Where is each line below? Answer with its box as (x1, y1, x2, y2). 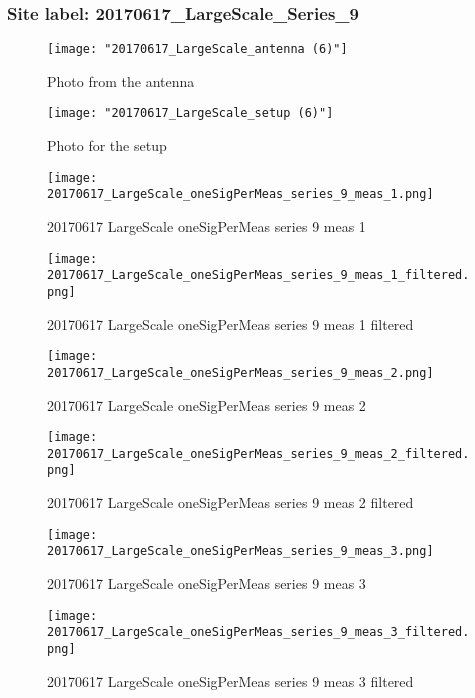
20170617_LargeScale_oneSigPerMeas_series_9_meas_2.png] (47, 365, 434, 380)
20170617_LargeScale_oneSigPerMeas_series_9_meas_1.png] (47, 187, 434, 202)
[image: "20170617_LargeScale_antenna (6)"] (47, 42, 348, 57)
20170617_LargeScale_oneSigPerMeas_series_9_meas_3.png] (47, 544, 434, 559)
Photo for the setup (47, 135, 167, 156)
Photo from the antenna (47, 70, 195, 91)
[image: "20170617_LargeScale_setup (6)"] (47, 106, 334, 121)
